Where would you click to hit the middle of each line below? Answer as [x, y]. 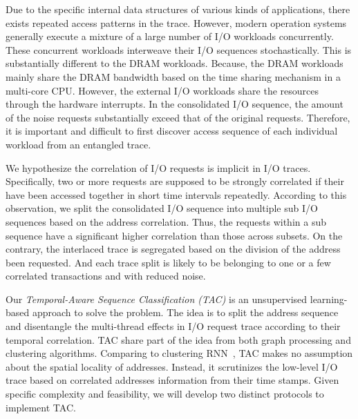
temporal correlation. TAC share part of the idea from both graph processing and [178, 339]
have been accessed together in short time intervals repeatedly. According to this [176, 194]
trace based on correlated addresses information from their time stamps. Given [172, 380]
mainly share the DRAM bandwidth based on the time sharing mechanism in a [173, 76]
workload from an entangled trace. [78, 144]
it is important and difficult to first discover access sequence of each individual [172, 131]
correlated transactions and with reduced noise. [106, 276]
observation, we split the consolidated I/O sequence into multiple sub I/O [162, 208]
